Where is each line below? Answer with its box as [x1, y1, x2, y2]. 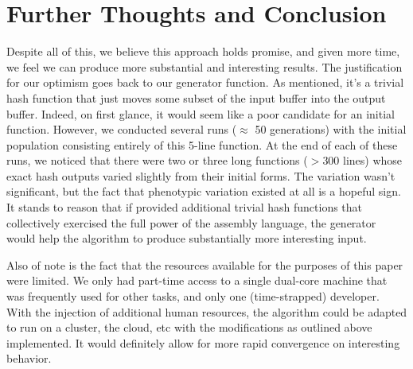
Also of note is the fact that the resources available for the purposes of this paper [6, 256, 403, 273]
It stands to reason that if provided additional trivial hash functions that [6, 199, 363, 216]
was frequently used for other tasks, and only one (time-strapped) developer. [6, 288, 380, 305]
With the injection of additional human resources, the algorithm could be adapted [6, 303, 407, 320]
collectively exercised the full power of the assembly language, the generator [6, 214, 376, 231]
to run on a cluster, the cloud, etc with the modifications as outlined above [6, 319, 372, 336]
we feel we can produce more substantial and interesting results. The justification [6, 58, 403, 75]
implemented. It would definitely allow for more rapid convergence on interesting [6, 334, 400, 351]
